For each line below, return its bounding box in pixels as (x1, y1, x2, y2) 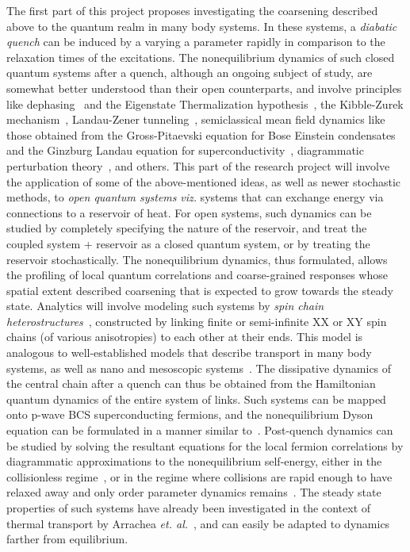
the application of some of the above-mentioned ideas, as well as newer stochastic (6, 173, 401, 190)
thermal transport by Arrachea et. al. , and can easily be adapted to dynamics (6, 515, 390, 531)
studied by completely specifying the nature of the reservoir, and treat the (6, 220, 367, 236)
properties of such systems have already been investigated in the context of (6, 500, 371, 516)
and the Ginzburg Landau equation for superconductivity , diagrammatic (6, 142, 364, 159)
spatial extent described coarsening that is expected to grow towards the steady (6, 282, 393, 298)
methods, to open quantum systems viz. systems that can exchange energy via (6, 189, 384, 205)
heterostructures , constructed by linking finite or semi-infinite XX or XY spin (6, 312, 387, 329)
